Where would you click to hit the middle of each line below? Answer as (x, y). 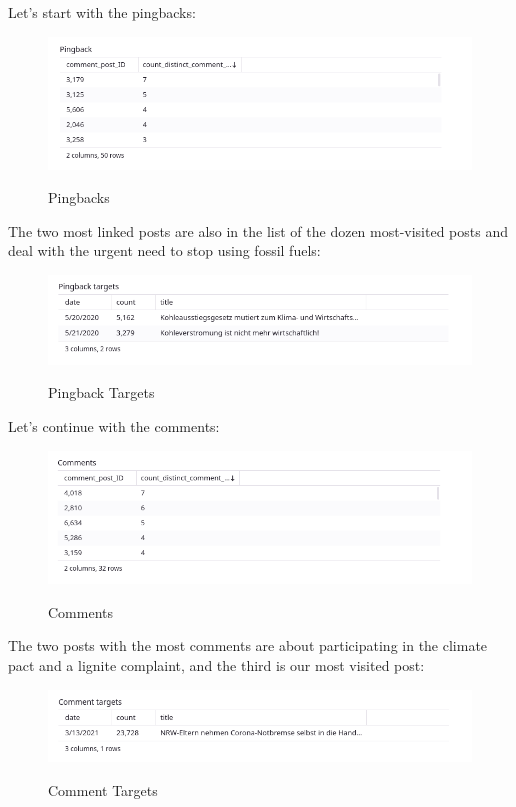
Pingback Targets (101, 392)
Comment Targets (103, 789)
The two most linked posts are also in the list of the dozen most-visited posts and (258, 230)
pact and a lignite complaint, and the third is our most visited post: (216, 665)
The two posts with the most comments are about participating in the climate (248, 645)
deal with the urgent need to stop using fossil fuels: (164, 250)
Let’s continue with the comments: (114, 425)
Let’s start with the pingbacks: (102, 12)
